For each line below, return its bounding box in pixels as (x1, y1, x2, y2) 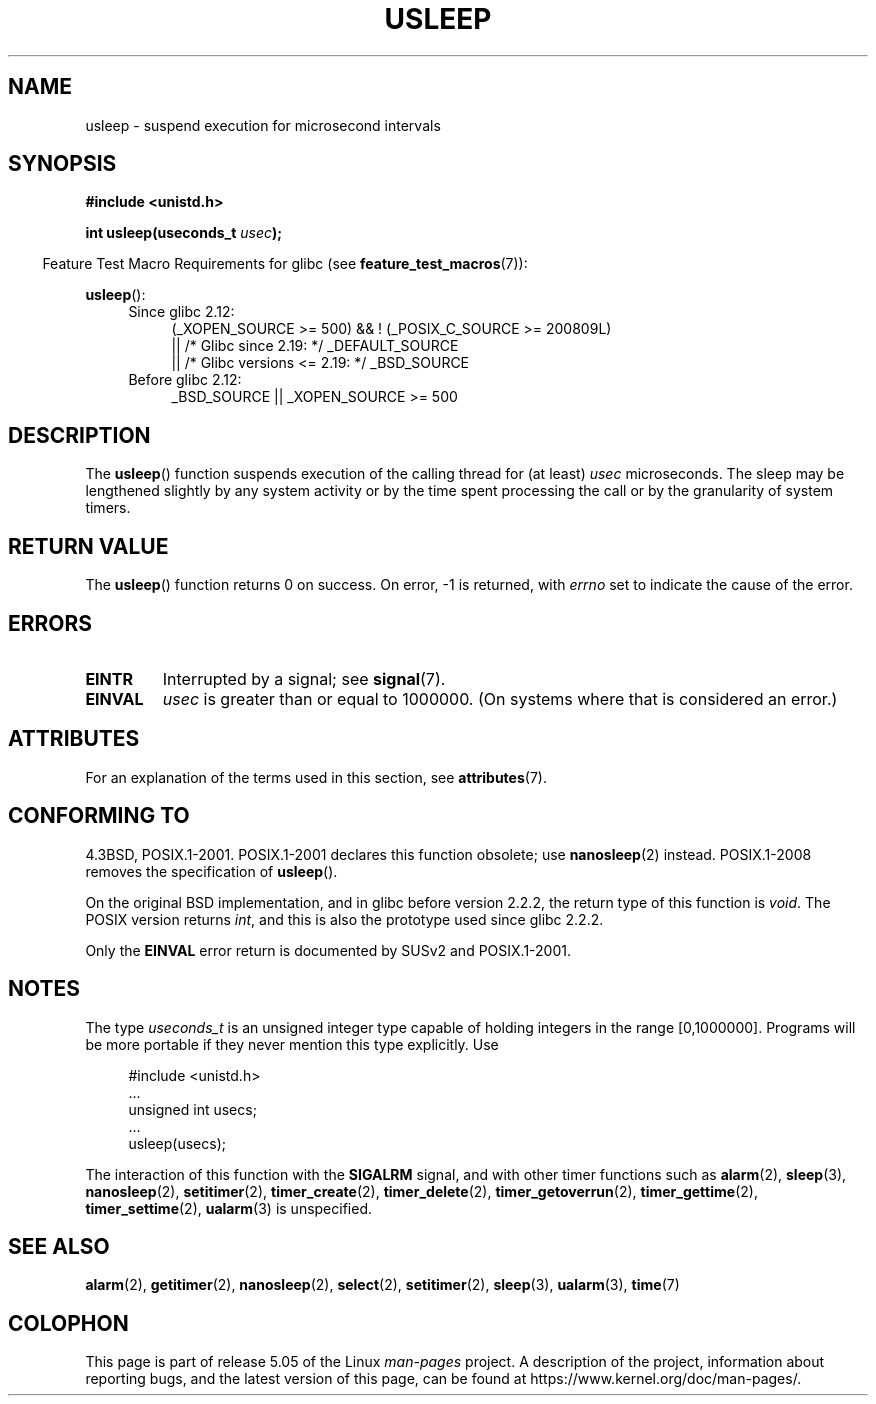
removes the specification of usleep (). (85, 862, 338, 880)
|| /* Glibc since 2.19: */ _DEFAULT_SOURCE (171, 337, 459, 355)
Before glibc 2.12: (128, 371, 242, 389)
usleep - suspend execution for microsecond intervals (85, 116, 441, 134)
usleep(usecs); (128, 1134, 227, 1152)
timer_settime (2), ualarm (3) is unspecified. (85, 1199, 373, 1217)
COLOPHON (8, 1310, 129, 1336)
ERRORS (8, 610, 93, 636)
